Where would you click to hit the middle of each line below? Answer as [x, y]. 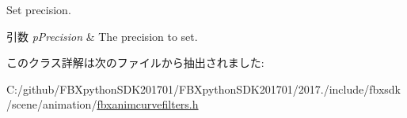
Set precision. [39, 9]
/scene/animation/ [52, 104]
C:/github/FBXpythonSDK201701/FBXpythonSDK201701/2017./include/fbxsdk [203, 88]
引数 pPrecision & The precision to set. [102, 36]
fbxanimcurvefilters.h [148, 104]
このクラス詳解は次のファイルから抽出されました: [135, 63]
